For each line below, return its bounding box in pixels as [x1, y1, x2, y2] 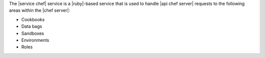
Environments [21, 37, 49, 43]
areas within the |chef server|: [9, 7, 70, 13]
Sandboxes [21, 30, 44, 36]
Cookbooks [21, 16, 45, 22]
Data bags [21, 24, 42, 29]
